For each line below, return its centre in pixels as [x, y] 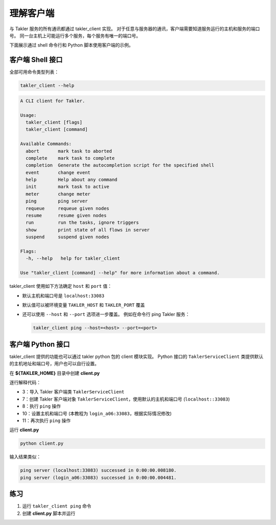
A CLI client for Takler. [53, 101]
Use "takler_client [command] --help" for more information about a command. [120, 273]
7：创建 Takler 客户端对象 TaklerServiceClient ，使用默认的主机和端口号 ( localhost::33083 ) [126, 399]
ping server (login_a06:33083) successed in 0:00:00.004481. [98, 477]
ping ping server [57, 201]
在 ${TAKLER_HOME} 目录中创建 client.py [54, 373]
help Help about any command [72, 180]
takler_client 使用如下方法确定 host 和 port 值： [61, 286]
